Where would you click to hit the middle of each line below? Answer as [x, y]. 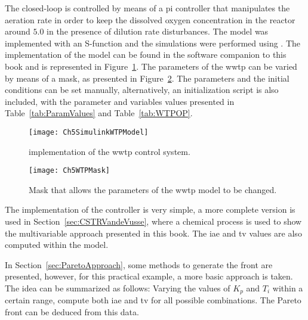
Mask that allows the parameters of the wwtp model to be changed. [153, 189]
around [18, 31]
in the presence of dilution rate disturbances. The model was [158, 31]
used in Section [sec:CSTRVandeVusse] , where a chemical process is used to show [153, 221]
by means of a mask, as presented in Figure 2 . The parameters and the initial [147, 78]
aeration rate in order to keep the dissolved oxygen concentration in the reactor [150, 19]
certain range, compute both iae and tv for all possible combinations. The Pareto [153, 300]
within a [288, 288]
